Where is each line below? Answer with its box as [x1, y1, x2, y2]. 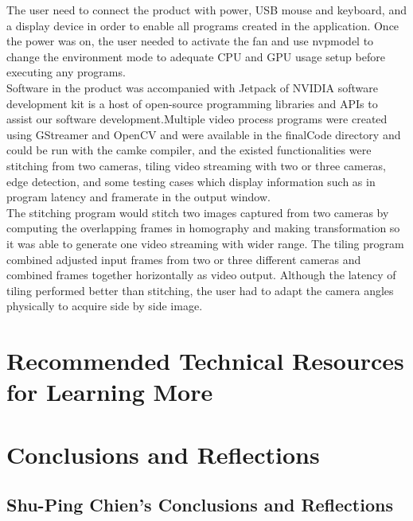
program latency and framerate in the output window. [6, 189, 271, 205]
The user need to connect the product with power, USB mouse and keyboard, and [6, 2, 407, 17]
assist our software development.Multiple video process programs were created [6, 111, 388, 127]
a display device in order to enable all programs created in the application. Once [6, 17, 399, 33]
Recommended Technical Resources [6, 344, 404, 377]
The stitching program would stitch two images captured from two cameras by [6, 204, 389, 220]
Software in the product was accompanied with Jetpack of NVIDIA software [6, 79, 378, 95]
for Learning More [6, 375, 213, 408]
